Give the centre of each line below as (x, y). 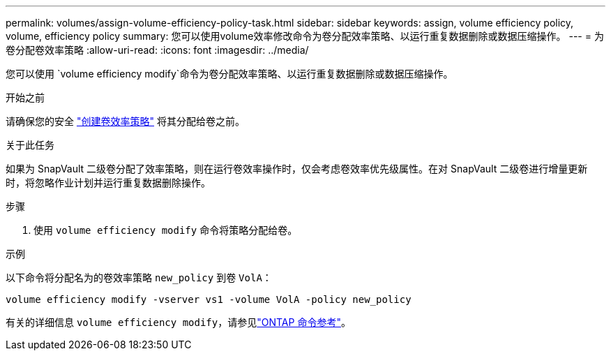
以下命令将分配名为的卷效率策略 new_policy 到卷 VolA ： (139, 277)
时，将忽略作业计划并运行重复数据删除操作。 (108, 183)
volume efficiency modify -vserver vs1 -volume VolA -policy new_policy (209, 299)
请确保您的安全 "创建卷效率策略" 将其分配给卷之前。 (125, 121)
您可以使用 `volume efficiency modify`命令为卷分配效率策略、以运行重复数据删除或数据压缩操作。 (229, 74)
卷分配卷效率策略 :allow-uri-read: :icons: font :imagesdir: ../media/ (157, 50)
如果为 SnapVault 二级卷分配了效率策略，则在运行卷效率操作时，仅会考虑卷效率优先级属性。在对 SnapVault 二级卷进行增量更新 (297, 169)
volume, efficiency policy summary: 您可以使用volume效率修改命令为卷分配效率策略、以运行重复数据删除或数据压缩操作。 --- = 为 (305, 36)
